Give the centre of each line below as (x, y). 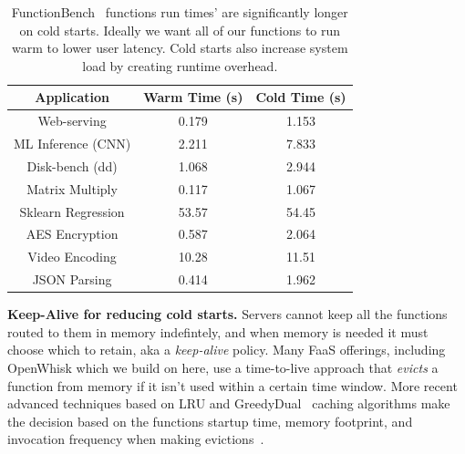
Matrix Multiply (72, 188)
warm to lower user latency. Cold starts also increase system (180, 48)
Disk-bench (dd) (72, 165)
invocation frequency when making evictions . (136, 439)
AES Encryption (72, 234)
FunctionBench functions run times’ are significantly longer (180, 12)
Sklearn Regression (72, 211)
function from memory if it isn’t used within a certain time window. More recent (232, 385)
